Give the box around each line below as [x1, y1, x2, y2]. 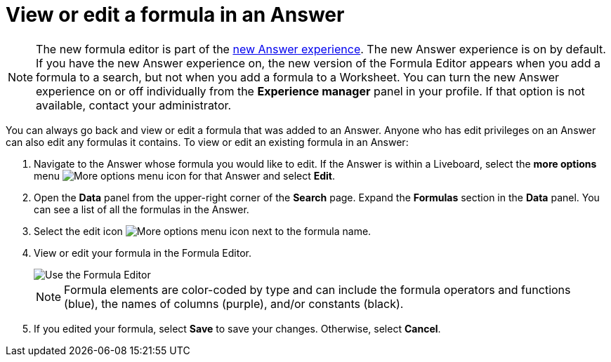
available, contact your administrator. [36, 98, 232, 112]
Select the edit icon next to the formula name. [34, 224, 372, 237]
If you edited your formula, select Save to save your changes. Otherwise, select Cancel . [34, 322, 441, 335]
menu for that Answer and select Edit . [34, 169, 336, 182]
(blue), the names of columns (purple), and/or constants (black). [64, 296, 404, 311]
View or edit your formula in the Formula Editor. [34, 246, 251, 259]
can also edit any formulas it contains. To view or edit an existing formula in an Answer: [6, 135, 409, 148]
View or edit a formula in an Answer [6, 3, 345, 27]
